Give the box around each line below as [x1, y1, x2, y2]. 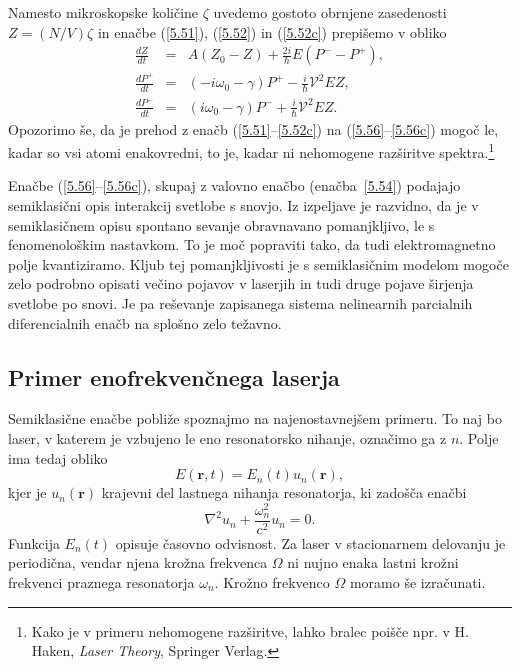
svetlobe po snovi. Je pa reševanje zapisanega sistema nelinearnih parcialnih [8, 292, 473, 313]
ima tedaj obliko [8, 447, 108, 468]
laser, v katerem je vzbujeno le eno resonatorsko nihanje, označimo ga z [8, 427, 447, 448]
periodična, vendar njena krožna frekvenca [8, 552, 268, 573]
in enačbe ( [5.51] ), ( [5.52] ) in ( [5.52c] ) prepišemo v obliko [97, 21, 447, 42]
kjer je [8, 482, 47, 503]
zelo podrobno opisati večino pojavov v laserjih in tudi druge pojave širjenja [8, 273, 474, 294]
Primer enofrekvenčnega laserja [8, 361, 340, 392]
